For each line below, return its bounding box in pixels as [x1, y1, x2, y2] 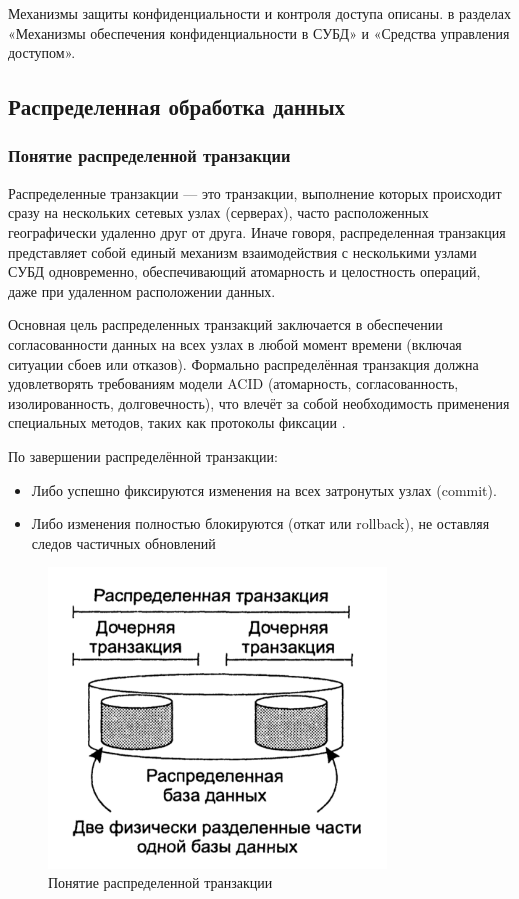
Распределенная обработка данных [8, 91, 346, 122]
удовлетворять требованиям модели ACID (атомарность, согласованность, [8, 373, 459, 394]
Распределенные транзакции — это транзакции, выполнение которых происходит [8, 182, 502, 203]
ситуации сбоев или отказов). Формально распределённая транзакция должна [8, 353, 479, 374]
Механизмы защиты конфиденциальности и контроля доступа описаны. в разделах [8, 3, 512, 23]
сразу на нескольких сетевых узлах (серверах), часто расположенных [8, 202, 429, 223]
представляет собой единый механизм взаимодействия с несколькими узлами [8, 241, 477, 262]
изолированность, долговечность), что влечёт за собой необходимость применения [8, 392, 510, 413]
